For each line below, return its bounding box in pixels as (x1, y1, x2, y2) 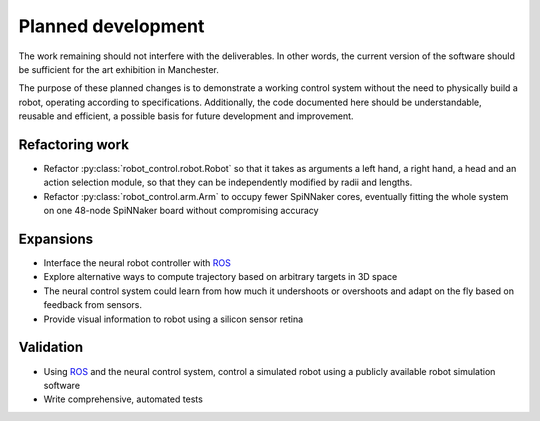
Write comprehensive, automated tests (43, 393, 204, 405)
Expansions (18, 231, 94, 247)
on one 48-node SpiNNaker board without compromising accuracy (43, 205, 319, 217)
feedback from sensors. (43, 299, 142, 311)
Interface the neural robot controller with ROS (43, 257, 232, 269)
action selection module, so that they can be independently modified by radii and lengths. (43, 176, 413, 189)
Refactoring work (18, 136, 130, 153)
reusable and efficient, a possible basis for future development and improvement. (18, 110, 354, 122)
